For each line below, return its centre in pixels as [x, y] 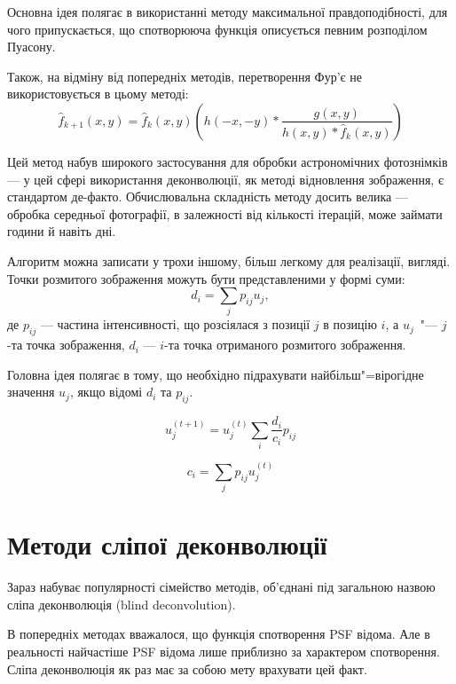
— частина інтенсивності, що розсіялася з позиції [175, 324]
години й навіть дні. [62, 231]
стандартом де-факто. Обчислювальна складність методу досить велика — [208, 197]
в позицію [350, 324]
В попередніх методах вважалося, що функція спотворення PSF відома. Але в [219, 634]
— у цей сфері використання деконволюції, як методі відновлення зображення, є [225, 179]
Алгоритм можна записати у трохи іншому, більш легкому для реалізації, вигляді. [229, 260]
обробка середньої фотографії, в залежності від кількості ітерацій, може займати [225, 213]
